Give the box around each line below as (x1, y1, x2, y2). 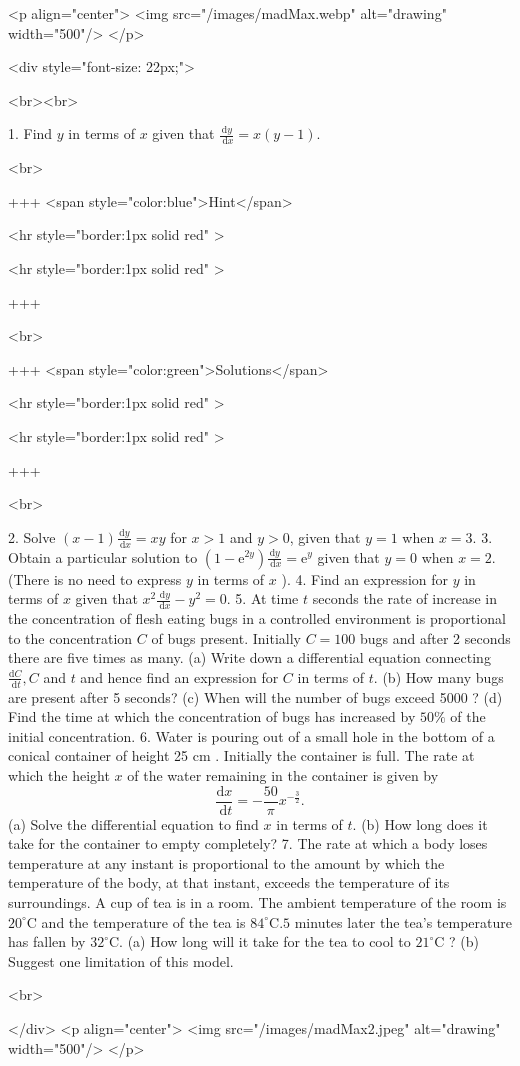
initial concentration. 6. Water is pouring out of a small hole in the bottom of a (8, 725, 495, 746)
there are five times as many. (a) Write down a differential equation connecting (8, 647, 491, 668)
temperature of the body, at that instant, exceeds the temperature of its (8, 872, 450, 893)
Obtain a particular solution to (8, 546, 198, 567)
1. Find (8, 123, 53, 144)
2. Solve (8, 526, 56, 547)
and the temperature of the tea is (41, 911, 246, 932)
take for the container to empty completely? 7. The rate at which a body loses (8, 833, 488, 854)
